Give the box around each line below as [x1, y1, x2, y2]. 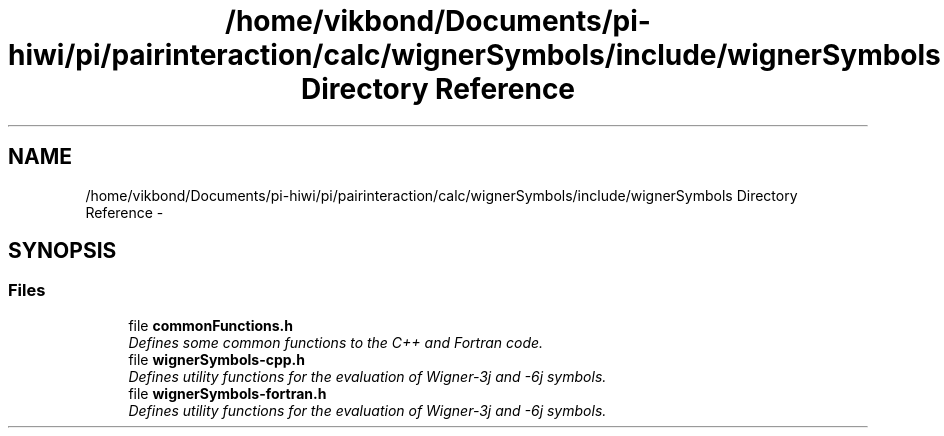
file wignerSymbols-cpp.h [128, 350, 305, 368]
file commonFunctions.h [128, 316, 293, 334]
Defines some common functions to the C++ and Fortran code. [128, 333, 544, 351]
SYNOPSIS [8, 238, 117, 264]
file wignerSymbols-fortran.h [128, 384, 327, 402]
